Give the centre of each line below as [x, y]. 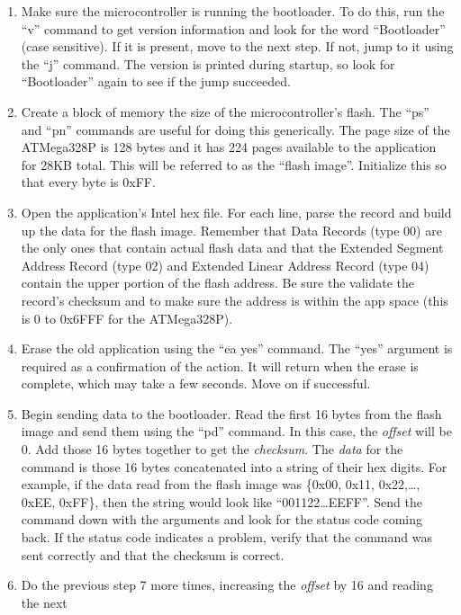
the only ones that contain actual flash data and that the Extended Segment [232, 248]
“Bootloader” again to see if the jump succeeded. [156, 81]
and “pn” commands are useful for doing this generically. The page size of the [235, 129]
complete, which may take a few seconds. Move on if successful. [196, 383]
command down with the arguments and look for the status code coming [221, 519]
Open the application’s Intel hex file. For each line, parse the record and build [236, 212]
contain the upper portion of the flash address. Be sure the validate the [218, 283]
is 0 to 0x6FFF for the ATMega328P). [127, 318]
